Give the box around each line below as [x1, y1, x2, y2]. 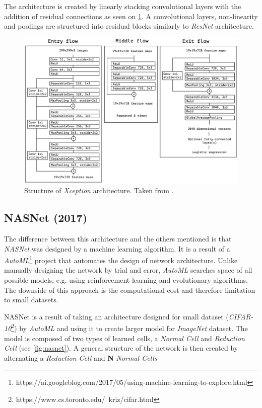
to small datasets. [4, 294, 58, 305]
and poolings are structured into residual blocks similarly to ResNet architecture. [4, 21, 254, 31]
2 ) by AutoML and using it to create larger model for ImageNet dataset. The [11, 321, 248, 334]
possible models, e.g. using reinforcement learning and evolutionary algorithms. [4, 275, 248, 285]
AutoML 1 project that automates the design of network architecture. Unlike [4, 254, 238, 265]
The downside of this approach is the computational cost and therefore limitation [4, 284, 255, 295]
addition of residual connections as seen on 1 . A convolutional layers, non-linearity [4, 11, 258, 21]
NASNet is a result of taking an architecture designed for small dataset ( [4, 311, 229, 321]
